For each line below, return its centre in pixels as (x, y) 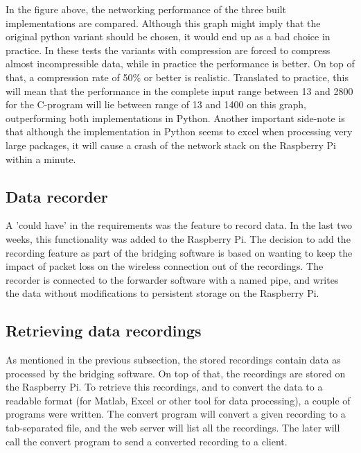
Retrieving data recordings (104, 331)
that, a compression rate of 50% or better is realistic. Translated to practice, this (177, 77)
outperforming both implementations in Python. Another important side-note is (175, 118)
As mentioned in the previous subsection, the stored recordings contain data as (173, 360)
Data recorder (57, 196)
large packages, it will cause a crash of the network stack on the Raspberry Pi (171, 145)
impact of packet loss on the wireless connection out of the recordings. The (165, 266)
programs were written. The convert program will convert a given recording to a (176, 414)
